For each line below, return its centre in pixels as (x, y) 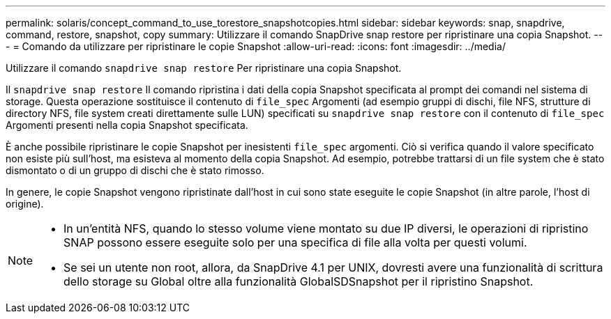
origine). (25, 204)
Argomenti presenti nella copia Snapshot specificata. (127, 125)
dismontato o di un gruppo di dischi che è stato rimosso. (135, 170)
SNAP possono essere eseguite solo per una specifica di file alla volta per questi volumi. (295, 242)
